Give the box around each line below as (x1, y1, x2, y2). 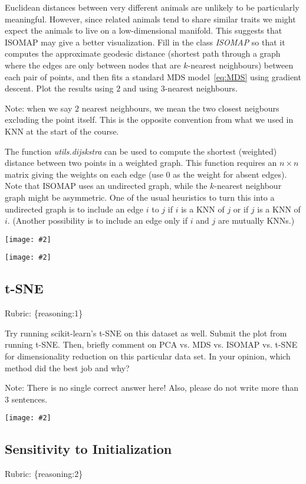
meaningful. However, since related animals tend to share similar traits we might (5, 12, 296, 25)
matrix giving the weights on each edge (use (5, 168, 163, 180)
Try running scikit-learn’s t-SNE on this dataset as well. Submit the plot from (5, 326, 287, 339)
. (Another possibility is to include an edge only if (7, 214, 188, 227)
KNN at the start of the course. (5, 125, 119, 137)
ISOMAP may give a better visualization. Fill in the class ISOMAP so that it (5, 35, 285, 48)
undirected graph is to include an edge (5, 202, 144, 215)
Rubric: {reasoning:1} (5, 307, 83, 319)
